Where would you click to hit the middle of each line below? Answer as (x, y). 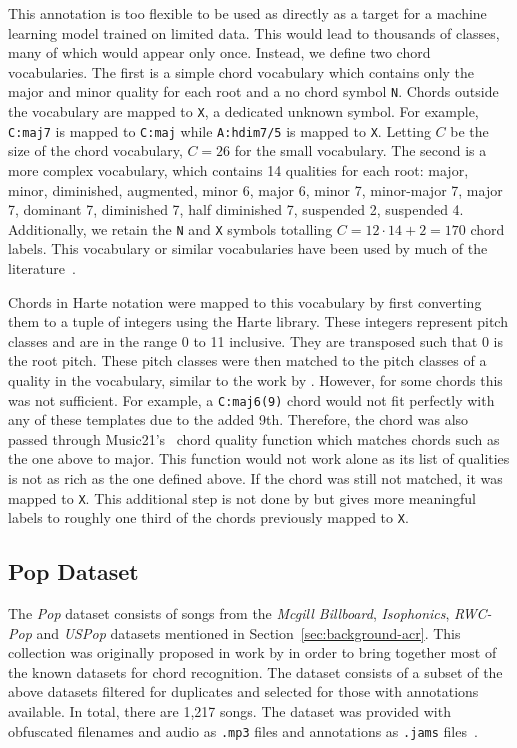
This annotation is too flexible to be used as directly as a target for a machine (247, 13)
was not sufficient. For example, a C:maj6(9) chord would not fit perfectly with (251, 399)
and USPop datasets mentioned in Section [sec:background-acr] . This (248, 632)
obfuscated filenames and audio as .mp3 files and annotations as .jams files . (243, 730)
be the (469, 130)
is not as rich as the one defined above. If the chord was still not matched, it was (255, 477)
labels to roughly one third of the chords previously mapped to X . (208, 517)
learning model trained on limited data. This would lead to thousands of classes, (254, 32)
